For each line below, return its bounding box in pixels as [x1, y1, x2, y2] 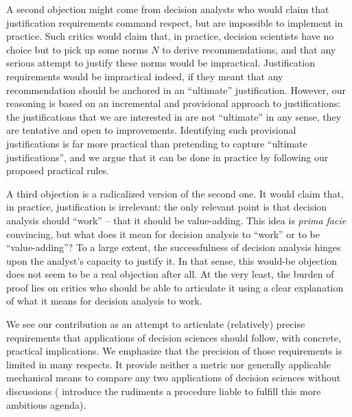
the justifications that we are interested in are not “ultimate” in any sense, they [6, 109, 342, 123]
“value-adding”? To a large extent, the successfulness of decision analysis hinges [6, 240, 341, 254]
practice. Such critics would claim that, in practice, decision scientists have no [6, 29, 334, 43]
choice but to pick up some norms [6, 42, 148, 56]
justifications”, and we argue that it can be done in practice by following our [6, 150, 329, 164]
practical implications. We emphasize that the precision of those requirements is [6, 344, 342, 358]
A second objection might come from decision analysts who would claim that [6, 2, 329, 16]
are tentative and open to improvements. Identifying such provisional [6, 123, 296, 137]
